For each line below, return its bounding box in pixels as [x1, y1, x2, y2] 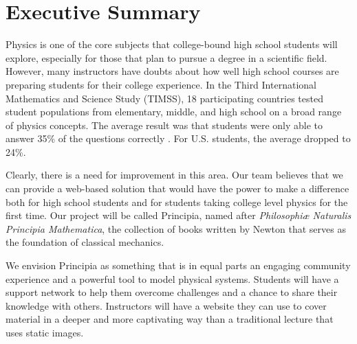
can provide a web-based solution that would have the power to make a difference [6, 181, 349, 196]
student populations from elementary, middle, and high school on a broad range [6, 104, 342, 119]
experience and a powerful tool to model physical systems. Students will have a [6, 271, 339, 286]
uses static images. [6, 325, 84, 339]
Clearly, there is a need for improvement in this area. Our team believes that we [6, 168, 343, 182]
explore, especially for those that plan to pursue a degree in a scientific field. [6, 50, 327, 65]
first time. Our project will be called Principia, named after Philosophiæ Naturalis [6, 208, 351, 222]
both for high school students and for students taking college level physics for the [6, 194, 348, 209]
